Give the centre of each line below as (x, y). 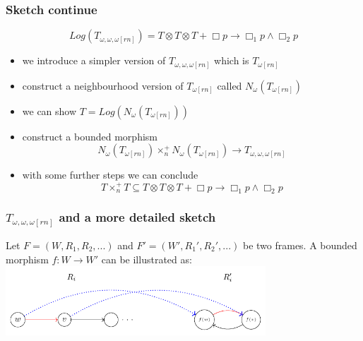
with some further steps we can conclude (110, 175)
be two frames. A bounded (300, 245)
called (230, 85)
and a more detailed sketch (137, 217)
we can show (49, 110)
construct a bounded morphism (90, 136)
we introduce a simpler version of (94, 60)
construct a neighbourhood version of (103, 85)
